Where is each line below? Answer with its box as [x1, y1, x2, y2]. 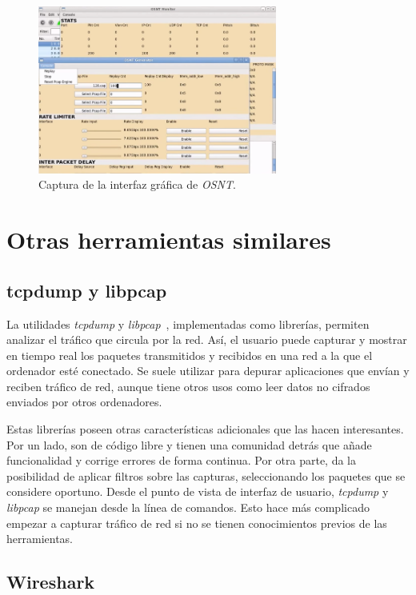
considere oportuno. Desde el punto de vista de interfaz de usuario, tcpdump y [6, 483, 389, 500]
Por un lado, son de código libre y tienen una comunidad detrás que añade [6, 436, 372, 453]
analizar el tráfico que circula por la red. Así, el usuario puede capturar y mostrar [6, 331, 407, 348]
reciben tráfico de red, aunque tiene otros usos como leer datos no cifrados [6, 377, 370, 394]
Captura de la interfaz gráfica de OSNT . [38, 176, 236, 193]
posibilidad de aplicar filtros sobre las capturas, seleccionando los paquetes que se [6, 467, 406, 484]
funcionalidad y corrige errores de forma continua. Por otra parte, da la [6, 452, 356, 469]
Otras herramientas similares [6, 223, 331, 256]
